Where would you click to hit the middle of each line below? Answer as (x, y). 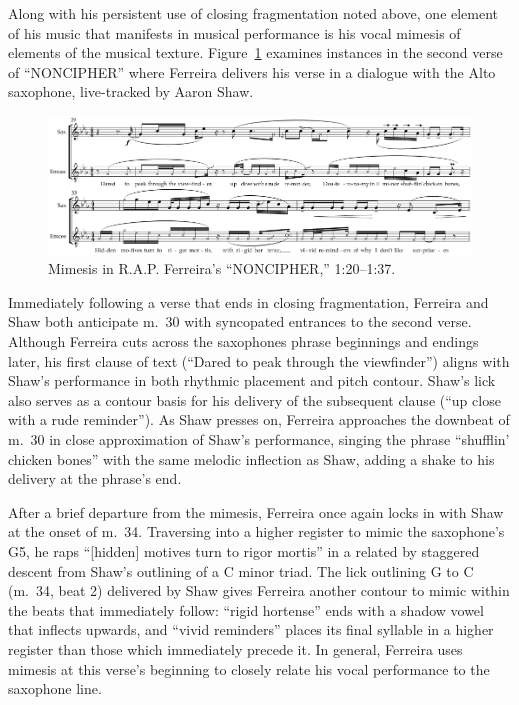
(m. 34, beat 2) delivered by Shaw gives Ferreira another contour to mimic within (259, 590)
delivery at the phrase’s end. (95, 478)
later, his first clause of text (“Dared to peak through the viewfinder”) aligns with (259, 360)
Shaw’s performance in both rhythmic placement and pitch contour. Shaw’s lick (252, 380)
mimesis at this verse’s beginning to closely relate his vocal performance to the (249, 668)
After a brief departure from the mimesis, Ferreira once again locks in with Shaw (256, 511)
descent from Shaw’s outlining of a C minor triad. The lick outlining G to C (241, 570)
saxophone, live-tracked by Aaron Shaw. (131, 91)
